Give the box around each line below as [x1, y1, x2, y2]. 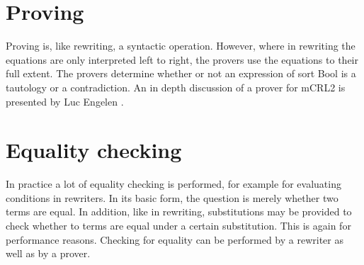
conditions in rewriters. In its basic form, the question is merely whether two [6, 190, 339, 205]
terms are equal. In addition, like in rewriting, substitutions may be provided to [6, 204, 352, 219]
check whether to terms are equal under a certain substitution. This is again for [6, 218, 351, 232]
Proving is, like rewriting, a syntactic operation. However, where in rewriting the [6, 38, 356, 53]
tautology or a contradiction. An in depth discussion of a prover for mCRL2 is [6, 79, 346, 94]
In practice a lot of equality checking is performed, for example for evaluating [6, 176, 341, 191]
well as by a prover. [6, 246, 91, 261]
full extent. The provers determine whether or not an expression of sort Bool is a [6, 66, 356, 81]
